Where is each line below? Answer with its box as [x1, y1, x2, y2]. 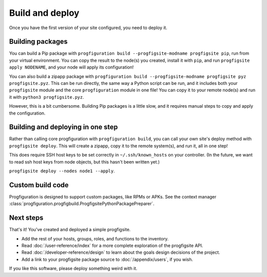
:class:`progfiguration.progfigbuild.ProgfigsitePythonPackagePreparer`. [9, 200, 155, 207]
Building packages [9, 38, 68, 46]
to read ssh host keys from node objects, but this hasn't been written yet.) [9, 158, 160, 165]
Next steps [9, 214, 44, 222]
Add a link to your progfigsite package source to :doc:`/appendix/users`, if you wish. [21, 256, 193, 262]
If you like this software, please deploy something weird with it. [9, 266, 138, 272]
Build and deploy [9, 7, 80, 18]
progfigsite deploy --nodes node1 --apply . [9, 168, 115, 174]
